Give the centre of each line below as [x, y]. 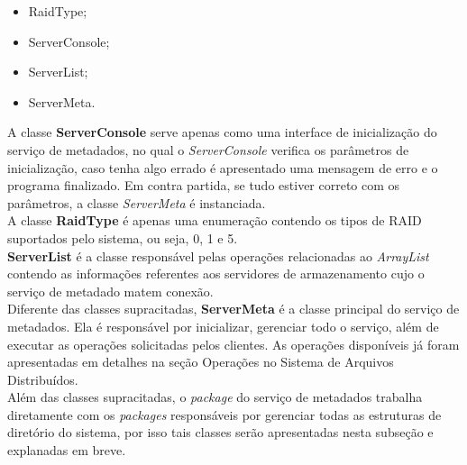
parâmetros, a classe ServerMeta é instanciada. [137, 202]
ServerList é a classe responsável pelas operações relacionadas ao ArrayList [218, 255]
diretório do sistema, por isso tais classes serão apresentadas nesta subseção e [220, 432]
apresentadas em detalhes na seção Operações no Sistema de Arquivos [201, 362]
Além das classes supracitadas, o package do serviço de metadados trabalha [215, 397]
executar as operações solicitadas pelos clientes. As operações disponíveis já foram [233, 344]
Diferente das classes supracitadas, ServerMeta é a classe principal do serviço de [233, 309]
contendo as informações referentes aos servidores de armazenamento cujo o [216, 274]
